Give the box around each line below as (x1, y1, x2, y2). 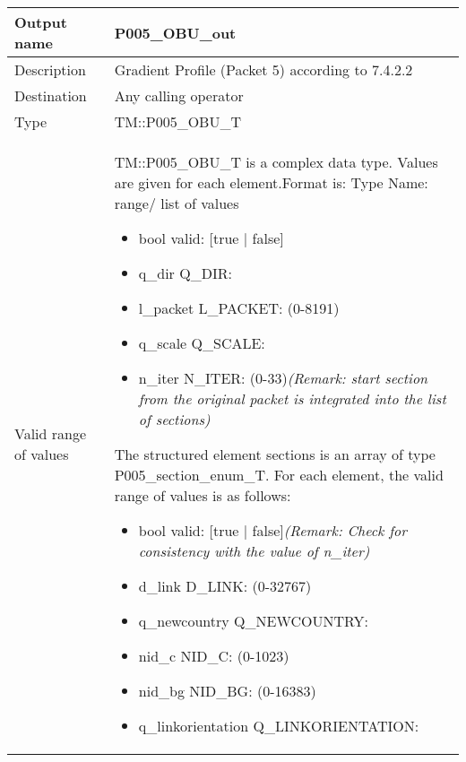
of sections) (138, 409, 211, 429)
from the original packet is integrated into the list (138, 388, 446, 409)
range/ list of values (114, 193, 239, 213)
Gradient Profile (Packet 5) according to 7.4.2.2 (114, 59, 413, 80)
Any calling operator (114, 85, 244, 106)
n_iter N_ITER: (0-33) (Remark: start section (138, 368, 428, 388)
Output (14, 12, 67, 32)
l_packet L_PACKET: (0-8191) (138, 298, 340, 318)
